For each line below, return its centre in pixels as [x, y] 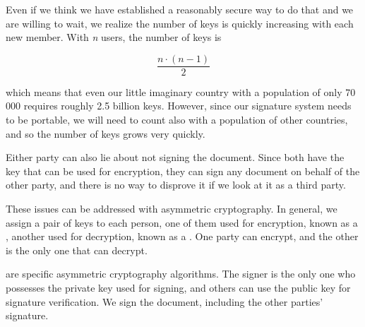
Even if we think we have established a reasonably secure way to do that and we [180, 9]
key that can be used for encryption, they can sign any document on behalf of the [183, 171]
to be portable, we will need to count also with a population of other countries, [177, 120]
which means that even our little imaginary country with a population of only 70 [181, 91]
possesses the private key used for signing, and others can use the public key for [178, 287]
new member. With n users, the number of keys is [114, 37]
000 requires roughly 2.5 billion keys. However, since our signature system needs [179, 106]
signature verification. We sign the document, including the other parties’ [164, 301]
